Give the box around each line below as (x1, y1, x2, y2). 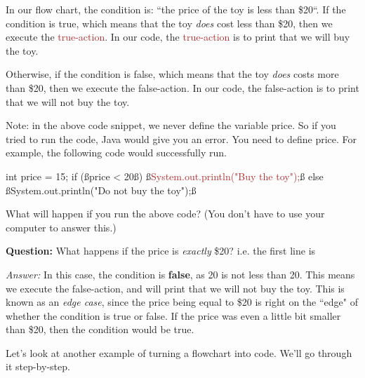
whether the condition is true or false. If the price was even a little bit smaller (6, 308, 341, 323)
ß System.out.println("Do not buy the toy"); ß (6, 182, 197, 197)
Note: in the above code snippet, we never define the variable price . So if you (6, 118, 336, 133)
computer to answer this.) (6, 220, 117, 234)
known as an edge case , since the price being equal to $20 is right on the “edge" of (6, 295, 358, 309)
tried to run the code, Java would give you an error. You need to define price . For (6, 131, 357, 146)
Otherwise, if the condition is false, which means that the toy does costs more (6, 67, 339, 81)
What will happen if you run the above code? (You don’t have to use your (6, 206, 325, 221)
